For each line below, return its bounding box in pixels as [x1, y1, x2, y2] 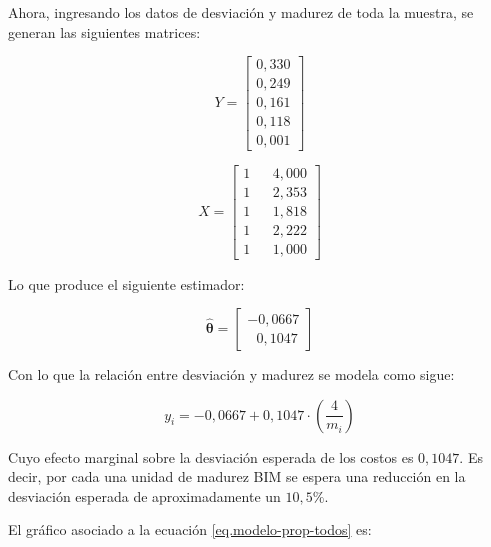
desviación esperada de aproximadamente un [8, 485, 281, 506]
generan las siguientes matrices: [8, 21, 201, 42]
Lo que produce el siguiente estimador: [8, 273, 245, 294]
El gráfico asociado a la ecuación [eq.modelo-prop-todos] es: [8, 519, 372, 540]
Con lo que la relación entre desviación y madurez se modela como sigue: [8, 364, 455, 385]
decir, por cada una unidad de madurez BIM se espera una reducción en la [8, 466, 466, 487]
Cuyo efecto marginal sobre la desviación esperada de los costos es [8, 446, 414, 467]
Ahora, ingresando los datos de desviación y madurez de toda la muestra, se [8, 2, 474, 22]
